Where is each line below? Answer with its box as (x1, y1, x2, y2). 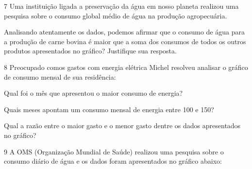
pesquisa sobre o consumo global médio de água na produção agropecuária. (4, 10, 227, 20)
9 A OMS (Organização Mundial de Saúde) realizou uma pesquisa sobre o (4, 146, 224, 156)
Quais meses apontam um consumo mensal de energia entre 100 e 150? (4, 104, 214, 114)
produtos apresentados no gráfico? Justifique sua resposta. (4, 46, 177, 56)
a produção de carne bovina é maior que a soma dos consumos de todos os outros (4, 36, 246, 46)
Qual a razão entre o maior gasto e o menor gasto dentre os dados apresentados (4, 120, 241, 131)
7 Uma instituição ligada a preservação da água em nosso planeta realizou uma (4, 1, 239, 11)
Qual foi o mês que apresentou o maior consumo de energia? (4, 88, 183, 98)
